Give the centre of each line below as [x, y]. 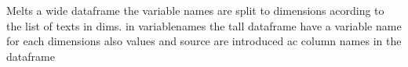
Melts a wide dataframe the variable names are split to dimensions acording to [195, 10]
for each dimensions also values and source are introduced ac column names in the [204, 41]
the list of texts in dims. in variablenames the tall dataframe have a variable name [204, 25]
